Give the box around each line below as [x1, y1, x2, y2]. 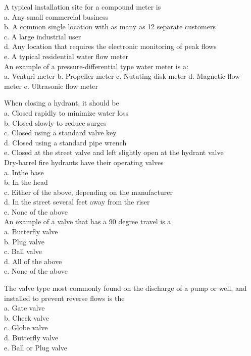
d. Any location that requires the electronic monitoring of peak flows [4, 41, 217, 52]
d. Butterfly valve [4, 332, 59, 342]
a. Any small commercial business [4, 11, 109, 22]
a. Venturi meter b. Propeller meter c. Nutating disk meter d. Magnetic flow [4, 71, 240, 81]
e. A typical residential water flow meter [4, 50, 128, 61]
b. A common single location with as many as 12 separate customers [4, 21, 216, 32]
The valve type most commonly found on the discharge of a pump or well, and [4, 283, 247, 293]
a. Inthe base [4, 167, 44, 177]
